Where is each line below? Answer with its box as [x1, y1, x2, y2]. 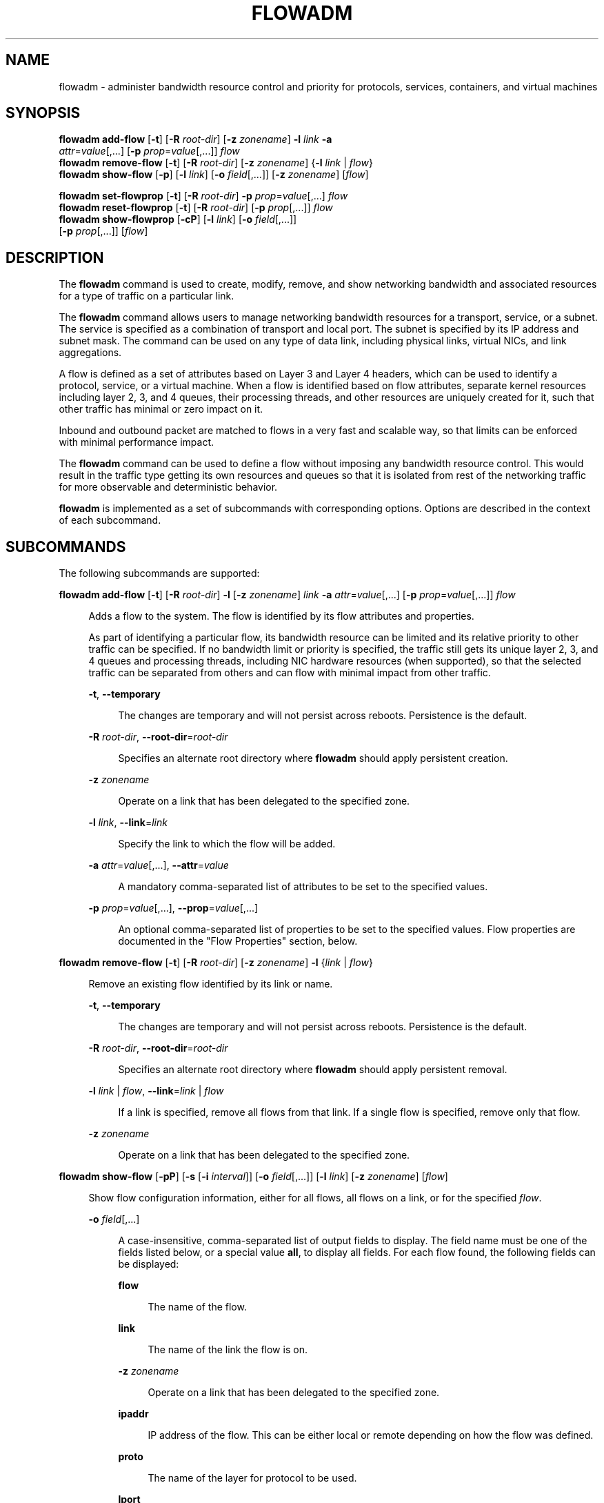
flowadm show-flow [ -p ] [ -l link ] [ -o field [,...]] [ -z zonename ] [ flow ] [59, 168, 369, 181]
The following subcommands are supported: [59, 567, 260, 580]
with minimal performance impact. [59, 436, 214, 449]
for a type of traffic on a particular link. [59, 290, 234, 302]
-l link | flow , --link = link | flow [88, 1085, 224, 1097]
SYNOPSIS [6, 104, 81, 122]
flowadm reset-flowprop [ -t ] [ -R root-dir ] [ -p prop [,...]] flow [59, 202, 333, 214]
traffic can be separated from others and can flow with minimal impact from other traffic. [88, 667, 491, 679]
